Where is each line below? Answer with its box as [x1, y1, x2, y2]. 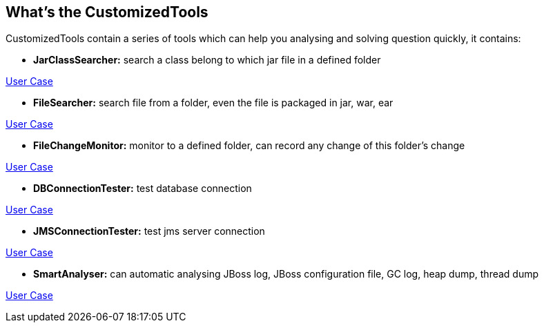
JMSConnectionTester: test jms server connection [33, 225, 265, 238]
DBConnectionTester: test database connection [33, 182, 252, 195]
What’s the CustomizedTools [6, 3, 208, 21]
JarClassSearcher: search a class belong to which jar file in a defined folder [33, 54, 381, 66]
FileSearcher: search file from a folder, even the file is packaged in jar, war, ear [33, 97, 394, 109]
